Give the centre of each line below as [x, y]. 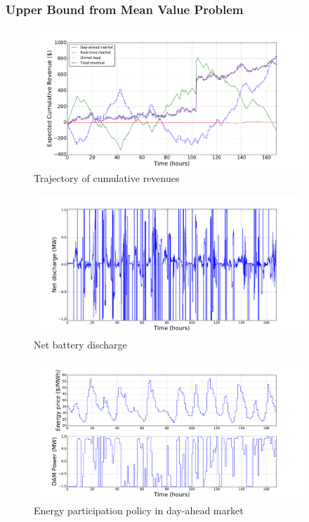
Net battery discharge [80, 344]
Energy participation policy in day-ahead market [139, 510]
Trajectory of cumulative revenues [107, 178]
